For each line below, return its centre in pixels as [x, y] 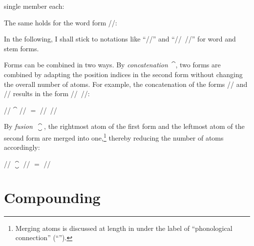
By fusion [18, 126]
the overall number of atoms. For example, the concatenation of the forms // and [126, 84]
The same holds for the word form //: [61, 22]
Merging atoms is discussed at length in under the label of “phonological [124, 228]
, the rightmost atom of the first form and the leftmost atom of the [144, 126]
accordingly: [22, 147]
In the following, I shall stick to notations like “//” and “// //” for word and [120, 39]
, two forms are [198, 65]
